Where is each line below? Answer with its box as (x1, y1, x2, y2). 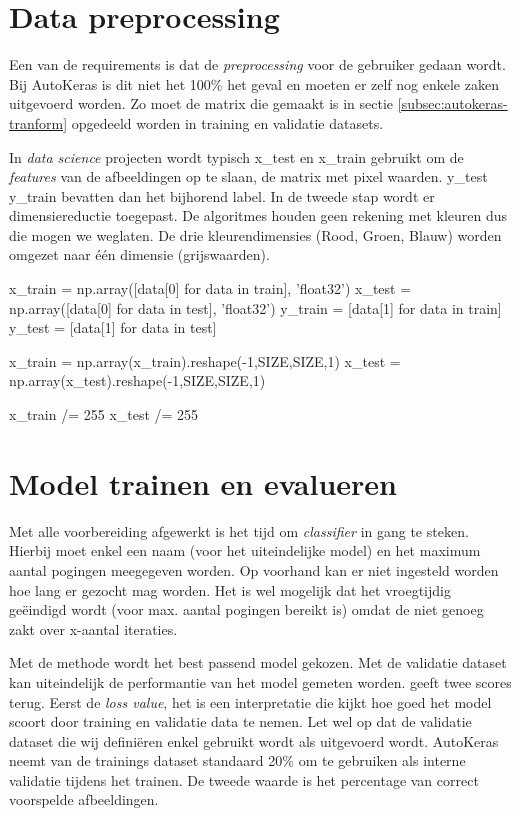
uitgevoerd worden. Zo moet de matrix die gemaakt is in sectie (9, 93, 394, 114)
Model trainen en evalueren (9, 462, 397, 503)
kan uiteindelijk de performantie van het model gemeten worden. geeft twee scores (9, 671, 512, 692)
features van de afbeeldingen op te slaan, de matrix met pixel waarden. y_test (9, 166, 488, 187)
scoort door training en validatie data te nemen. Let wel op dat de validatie (9, 711, 472, 732)
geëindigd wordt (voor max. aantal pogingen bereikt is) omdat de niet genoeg (9, 599, 484, 620)
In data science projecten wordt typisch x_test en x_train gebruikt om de (9, 146, 464, 167)
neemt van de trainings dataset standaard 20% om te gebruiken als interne (9, 750, 466, 771)
